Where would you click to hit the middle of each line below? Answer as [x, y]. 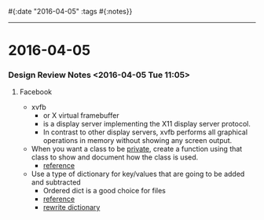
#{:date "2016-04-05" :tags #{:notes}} [70, 11]
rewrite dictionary [71, 207]
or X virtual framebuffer [81, 115]
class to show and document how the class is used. [115, 157]
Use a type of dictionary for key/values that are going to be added [138, 174]
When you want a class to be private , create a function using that [137, 149]
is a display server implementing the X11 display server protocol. [147, 124]
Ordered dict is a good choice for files [104, 191]
